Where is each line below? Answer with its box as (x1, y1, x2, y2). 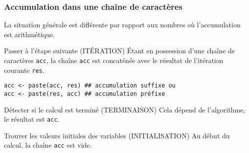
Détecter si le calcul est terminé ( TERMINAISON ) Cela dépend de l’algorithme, (4, 104, 246, 114)
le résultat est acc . (4, 114, 60, 124)
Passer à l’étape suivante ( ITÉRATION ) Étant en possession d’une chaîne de (4, 45, 235, 56)
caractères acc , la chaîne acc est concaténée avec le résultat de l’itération (4, 55, 224, 65)
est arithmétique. (4, 29, 55, 39)
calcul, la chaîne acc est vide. (4, 140, 92, 150)
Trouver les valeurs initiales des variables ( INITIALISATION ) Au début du (4, 130, 230, 140)
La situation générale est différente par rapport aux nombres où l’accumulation (4, 20, 241, 30)
